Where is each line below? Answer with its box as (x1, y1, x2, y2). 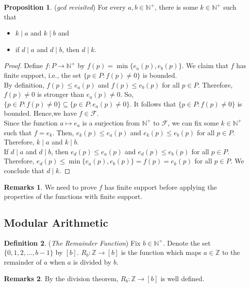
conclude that (4, 165, 45, 175)
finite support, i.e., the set (4, 70, 82, 80)
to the (222, 247, 240, 257)
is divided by (73, 257, 112, 267)
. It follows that (130, 98, 176, 108)
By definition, (4, 79, 45, 90)
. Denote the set (163, 237, 211, 248)
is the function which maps (121, 247, 201, 257)
